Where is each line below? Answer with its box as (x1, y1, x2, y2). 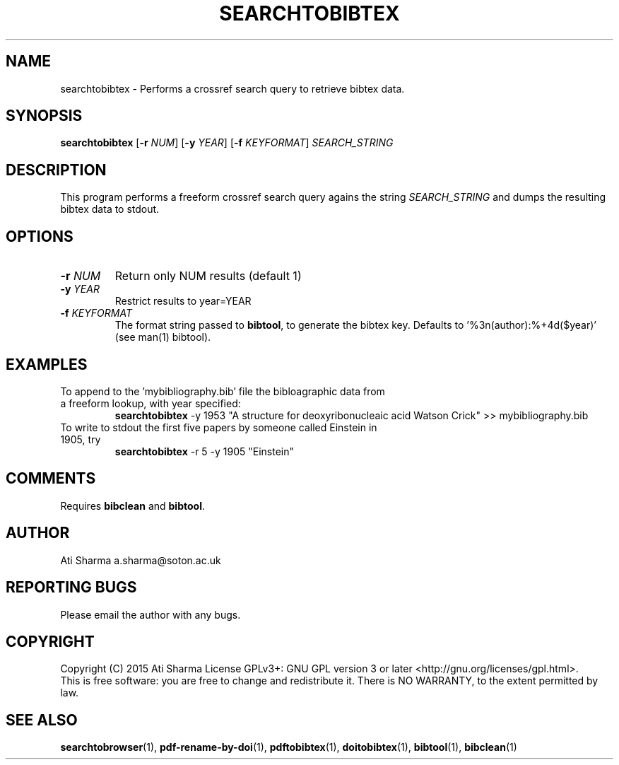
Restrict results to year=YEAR (114, 295, 252, 308)
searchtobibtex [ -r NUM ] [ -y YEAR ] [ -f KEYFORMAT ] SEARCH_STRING (60, 136, 394, 149)
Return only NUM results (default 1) (114, 269, 302, 284)
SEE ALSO (6, 711, 78, 729)
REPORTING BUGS (6, 578, 137, 597)
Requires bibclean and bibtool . (60, 499, 205, 512)
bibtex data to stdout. (60, 203, 160, 216)
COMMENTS (6, 469, 96, 488)
